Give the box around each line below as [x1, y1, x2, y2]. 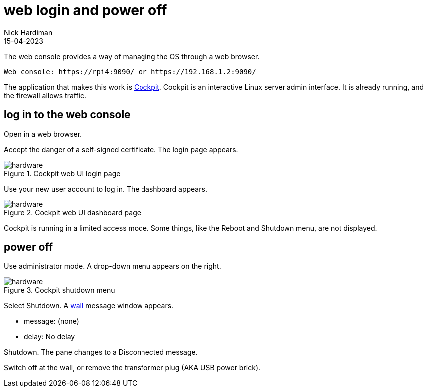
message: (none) [24, 317, 79, 326]
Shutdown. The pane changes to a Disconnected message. [4, 348, 198, 357]
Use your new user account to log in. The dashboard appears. [4, 184, 207, 193]
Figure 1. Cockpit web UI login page [4, 169, 121, 178]
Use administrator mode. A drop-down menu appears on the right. [4, 262, 221, 271]
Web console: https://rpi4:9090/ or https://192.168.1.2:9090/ [4, 67, 256, 76]
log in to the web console [4, 108, 131, 121]
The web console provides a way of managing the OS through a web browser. [4, 52, 260, 61]
